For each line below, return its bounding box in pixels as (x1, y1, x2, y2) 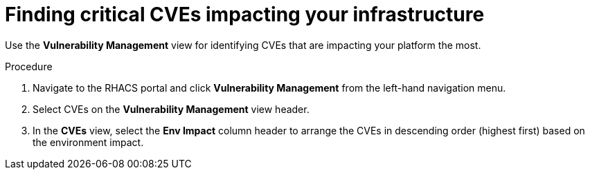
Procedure (5, 60, 53, 72)
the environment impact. (33, 136, 144, 148)
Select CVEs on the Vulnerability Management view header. (33, 103, 310, 115)
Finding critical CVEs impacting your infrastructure (5, 3, 485, 26)
